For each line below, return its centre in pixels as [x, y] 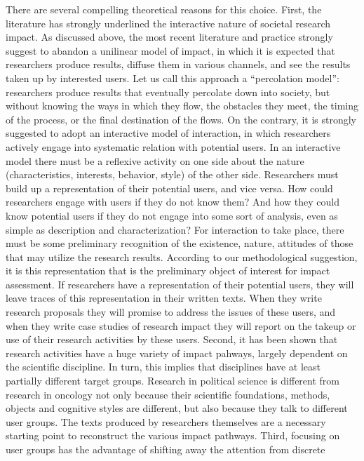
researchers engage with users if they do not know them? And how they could [173, 202]
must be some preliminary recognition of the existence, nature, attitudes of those [180, 243]
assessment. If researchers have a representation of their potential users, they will [180, 284]
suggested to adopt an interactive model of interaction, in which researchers [168, 133]
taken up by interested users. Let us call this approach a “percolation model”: [173, 78]
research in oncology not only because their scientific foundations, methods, [168, 394]
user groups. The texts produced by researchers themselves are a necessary [166, 421]
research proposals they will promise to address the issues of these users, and [171, 312]
